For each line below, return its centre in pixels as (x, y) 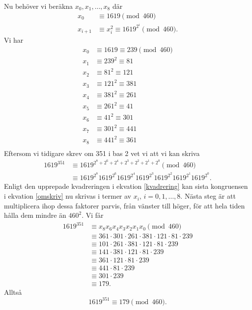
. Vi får (93, 215)
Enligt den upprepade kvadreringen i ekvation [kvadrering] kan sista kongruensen (126, 186)
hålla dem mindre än (35, 215)
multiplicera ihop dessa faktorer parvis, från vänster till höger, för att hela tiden (125, 205)
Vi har (14, 40)
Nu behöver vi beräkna (39, 6)
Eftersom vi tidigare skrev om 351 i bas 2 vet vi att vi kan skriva (102, 153)
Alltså (13, 292)
